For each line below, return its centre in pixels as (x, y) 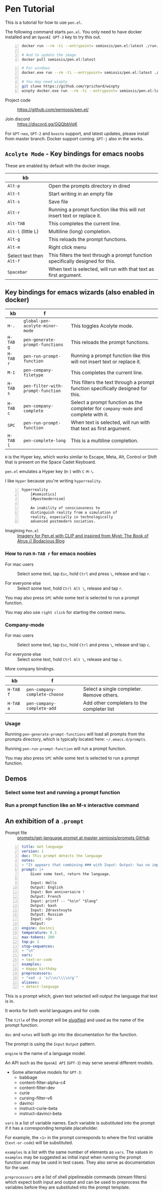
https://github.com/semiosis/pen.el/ (53, 109)
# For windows (36, 68)
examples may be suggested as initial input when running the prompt (73, 1157)
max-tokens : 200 (38, 937)
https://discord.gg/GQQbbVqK (47, 124)
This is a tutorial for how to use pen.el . (44, 22)
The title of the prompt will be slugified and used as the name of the (74, 1020)
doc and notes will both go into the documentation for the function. (71, 1035)
